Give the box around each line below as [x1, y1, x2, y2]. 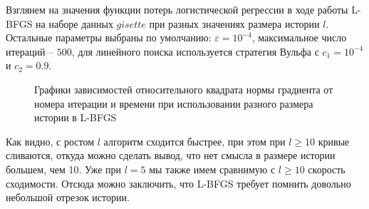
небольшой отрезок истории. [6, 190, 130, 205]
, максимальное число [251, 30, 347, 45]
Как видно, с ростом [6, 133, 95, 148]
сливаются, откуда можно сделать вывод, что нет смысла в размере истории [6, 148, 336, 163]
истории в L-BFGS [34, 110, 117, 125]
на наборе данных [36, 16, 113, 31]
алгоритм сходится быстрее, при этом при [103, 133, 286, 148]
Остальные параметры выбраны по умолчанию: [6, 30, 212, 45]
